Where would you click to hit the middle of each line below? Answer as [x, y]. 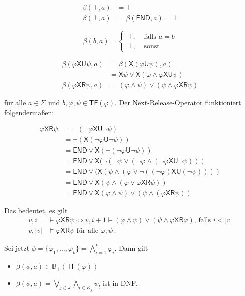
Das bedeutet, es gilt [36, 210]
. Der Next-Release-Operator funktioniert [178, 103]
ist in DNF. [120, 283]
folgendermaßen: [29, 112]
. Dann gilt [131, 248]
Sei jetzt [17, 248]
